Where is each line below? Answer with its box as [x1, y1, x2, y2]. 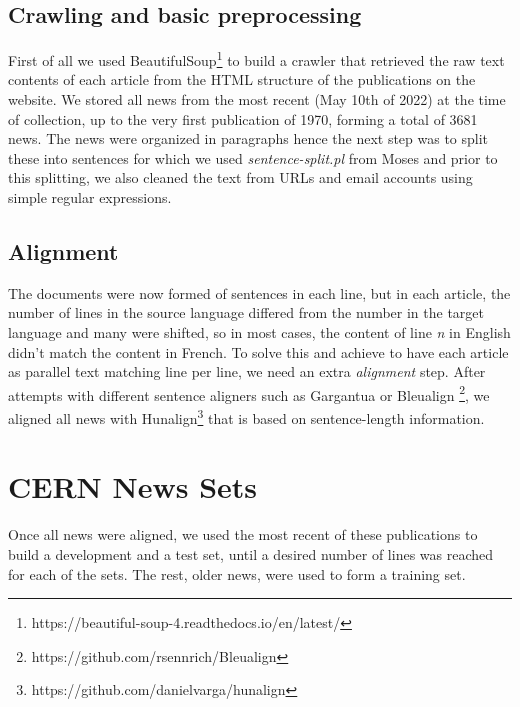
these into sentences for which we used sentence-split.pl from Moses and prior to [8, 147, 498, 168]
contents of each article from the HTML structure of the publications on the [8, 69, 476, 90]
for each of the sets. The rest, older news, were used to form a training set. [8, 563, 466, 584]
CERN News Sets [8, 466, 258, 507]
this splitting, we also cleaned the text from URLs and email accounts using [8, 167, 473, 188]
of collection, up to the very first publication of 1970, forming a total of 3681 [8, 108, 478, 129]
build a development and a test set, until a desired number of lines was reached [8, 544, 494, 564]
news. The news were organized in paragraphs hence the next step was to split [8, 128, 489, 149]
